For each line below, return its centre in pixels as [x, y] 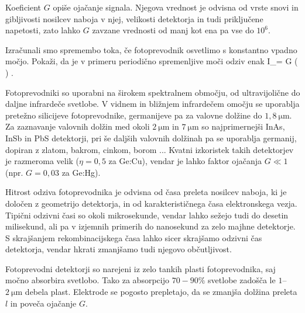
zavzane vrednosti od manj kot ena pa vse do [173, 30]
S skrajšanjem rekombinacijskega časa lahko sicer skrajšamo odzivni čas [134, 237]
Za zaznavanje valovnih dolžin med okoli [78, 126]
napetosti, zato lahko [43, 30]
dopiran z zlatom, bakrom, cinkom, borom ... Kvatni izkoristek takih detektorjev [150, 149]
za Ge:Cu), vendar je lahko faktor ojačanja [185, 161]
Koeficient [23, 7]
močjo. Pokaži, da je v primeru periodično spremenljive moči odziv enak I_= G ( [152, 61]
